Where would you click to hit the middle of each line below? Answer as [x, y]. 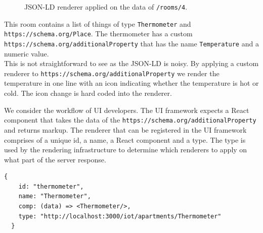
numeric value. [27, 53]
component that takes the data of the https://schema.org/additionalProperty [130, 120]
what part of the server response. [55, 159]
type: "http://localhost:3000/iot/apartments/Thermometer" [120, 216]
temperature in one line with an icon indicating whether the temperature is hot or [131, 83]
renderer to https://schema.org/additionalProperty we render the [112, 73]
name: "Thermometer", [55, 196]
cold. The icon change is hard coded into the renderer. [88, 93]
